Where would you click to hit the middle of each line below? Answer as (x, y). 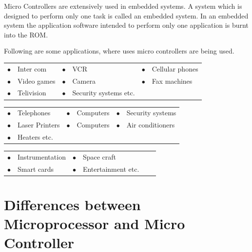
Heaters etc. (35, 136)
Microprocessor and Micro (95, 224)
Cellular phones (175, 68)
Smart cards (36, 169)
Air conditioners (151, 125)
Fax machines (172, 81)
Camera (84, 81)
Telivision (32, 93)
